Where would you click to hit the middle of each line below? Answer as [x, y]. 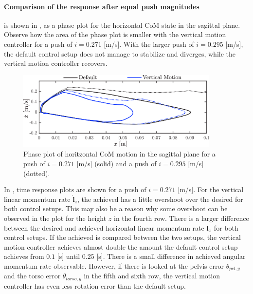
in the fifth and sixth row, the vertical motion [152, 276]
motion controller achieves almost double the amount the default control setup [121, 246]
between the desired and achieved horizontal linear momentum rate [104, 227]
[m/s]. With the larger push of [149, 44]
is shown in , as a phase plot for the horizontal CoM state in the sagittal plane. [122, 25]
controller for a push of [38, 44]
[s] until [69, 256]
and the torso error [32, 276]
